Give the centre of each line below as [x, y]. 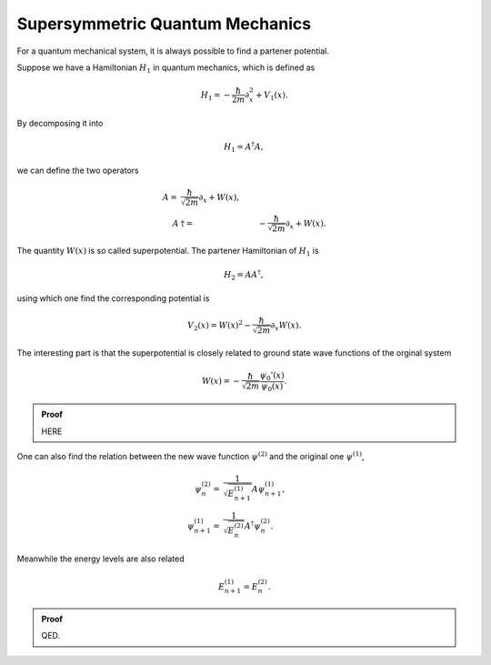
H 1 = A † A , [243, 147]
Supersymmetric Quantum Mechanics [164, 24]
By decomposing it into [60, 123]
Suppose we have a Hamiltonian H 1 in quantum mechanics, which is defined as [166, 68]
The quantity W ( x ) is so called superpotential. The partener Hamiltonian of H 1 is [168, 252]
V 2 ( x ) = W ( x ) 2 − [219, 325]
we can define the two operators [78, 171]
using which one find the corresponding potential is [113, 298]
